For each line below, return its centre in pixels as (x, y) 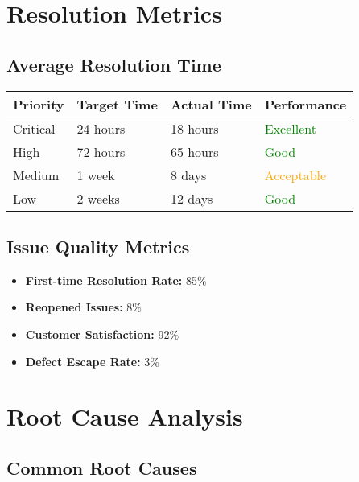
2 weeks (98, 198)
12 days (192, 198)
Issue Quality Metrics (98, 246)
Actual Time (211, 104)
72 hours (101, 151)
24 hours (101, 128)
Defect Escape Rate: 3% (92, 361)
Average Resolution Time (114, 64)
